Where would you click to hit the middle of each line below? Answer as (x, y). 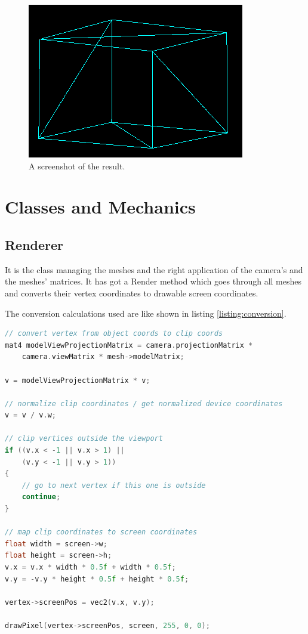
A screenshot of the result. (77, 166)
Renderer (34, 244)
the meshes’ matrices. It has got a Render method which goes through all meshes (153, 281)
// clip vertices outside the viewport (84, 439)
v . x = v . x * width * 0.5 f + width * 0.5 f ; (90, 567)
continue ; (41, 497)
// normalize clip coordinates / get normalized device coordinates (144, 403)
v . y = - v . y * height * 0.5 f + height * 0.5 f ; (97, 579)
